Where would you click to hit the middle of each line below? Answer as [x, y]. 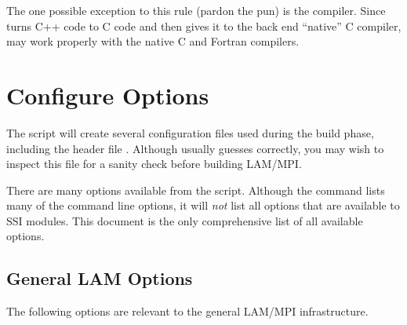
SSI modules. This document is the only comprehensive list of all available [185, 220]
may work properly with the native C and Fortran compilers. [153, 41]
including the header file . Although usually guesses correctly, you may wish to [195, 148]
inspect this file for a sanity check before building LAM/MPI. [154, 164]
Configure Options [108, 95]
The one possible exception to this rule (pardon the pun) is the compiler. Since [196, 10]
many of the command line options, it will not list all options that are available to [203, 205]
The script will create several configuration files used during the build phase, [190, 132]
